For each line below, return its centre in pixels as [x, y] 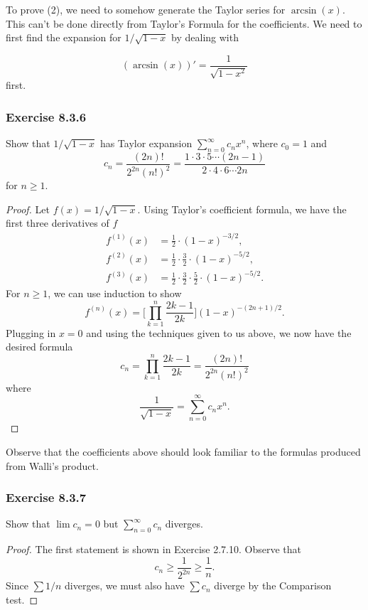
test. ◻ [22, 599]
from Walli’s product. [52, 465]
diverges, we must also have [125, 585]
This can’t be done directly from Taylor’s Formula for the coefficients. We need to [184, 23]
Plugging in [31, 332]
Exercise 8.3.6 [46, 116]
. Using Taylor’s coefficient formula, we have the [242, 209]
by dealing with [205, 37]
